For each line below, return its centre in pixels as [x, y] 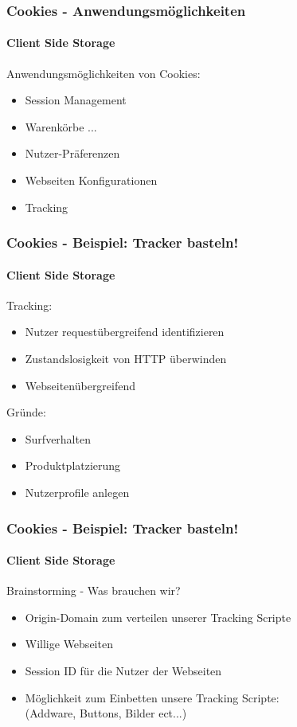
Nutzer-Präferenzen [72, 153]
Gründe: [26, 412]
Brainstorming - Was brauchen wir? [94, 590]
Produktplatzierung [73, 465]
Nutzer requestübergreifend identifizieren [125, 332]
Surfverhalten [58, 438]
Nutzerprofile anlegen [77, 492]
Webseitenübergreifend [80, 385]
